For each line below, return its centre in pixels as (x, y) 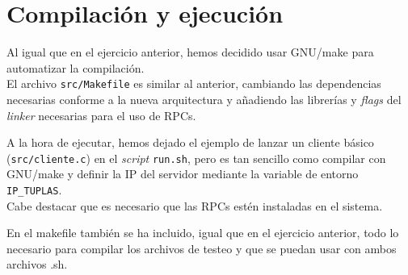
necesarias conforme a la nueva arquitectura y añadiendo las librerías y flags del (204, 99)
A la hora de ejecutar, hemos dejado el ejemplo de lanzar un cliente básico (190, 142)
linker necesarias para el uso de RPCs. (101, 115)
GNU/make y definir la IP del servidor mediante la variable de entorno (183, 174)
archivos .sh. (37, 264)
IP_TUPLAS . (34, 190)
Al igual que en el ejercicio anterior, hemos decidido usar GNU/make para (190, 52)
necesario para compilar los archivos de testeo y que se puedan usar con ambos (202, 248)
